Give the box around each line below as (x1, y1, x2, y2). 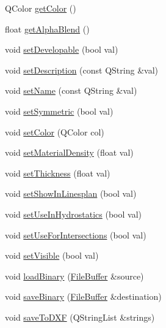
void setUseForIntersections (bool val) (5, 228, 146, 241)
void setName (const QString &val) (5, 84, 137, 97)
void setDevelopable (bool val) (5, 43, 118, 56)
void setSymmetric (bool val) (5, 104, 114, 117)
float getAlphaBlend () (5, 22, 90, 35)
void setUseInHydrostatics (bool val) (5, 207, 142, 220)
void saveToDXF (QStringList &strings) (5, 310, 155, 323)
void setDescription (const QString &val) (5, 63, 158, 76)
